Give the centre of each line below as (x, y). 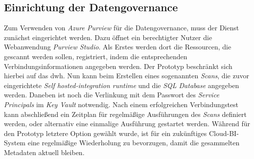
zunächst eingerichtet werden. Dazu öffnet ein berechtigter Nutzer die (108, 37)
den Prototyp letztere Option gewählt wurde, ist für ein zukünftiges (105, 133)
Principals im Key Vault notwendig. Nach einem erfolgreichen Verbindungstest (121, 104)
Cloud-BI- (224, 133)
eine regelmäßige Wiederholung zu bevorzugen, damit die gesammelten (134, 143)
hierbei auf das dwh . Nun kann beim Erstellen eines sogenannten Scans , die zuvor (127, 76)
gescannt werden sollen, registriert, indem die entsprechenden (96, 56)
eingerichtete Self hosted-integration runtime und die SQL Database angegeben (122, 85)
